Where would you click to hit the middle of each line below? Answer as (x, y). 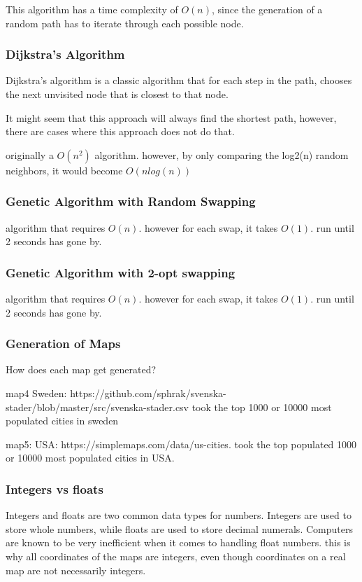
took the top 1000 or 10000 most (262, 407)
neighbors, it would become (64, 170)
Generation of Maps (63, 344)
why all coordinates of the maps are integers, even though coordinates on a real (176, 556)
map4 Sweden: (36, 393)
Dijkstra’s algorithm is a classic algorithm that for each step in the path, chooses (179, 80)
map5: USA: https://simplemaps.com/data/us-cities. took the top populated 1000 (181, 444)
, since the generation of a (267, 9)
